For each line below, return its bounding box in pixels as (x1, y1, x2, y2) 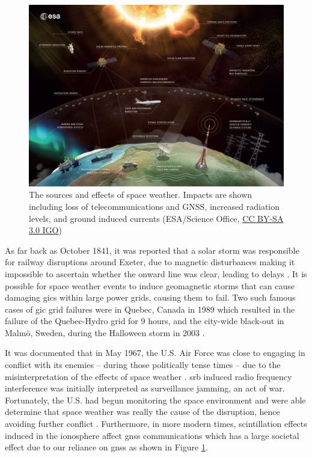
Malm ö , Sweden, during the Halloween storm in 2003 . (5, 326, 205, 339)
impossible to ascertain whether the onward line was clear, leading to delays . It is (5, 267, 307, 280)
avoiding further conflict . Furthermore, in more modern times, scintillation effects (5, 417, 307, 430)
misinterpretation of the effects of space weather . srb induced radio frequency (5, 370, 292, 382)
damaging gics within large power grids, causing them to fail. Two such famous (5, 291, 296, 304)
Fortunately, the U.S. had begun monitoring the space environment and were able (5, 393, 306, 406)
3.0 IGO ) (29, 224, 62, 236)
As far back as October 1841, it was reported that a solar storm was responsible (5, 244, 299, 256)
